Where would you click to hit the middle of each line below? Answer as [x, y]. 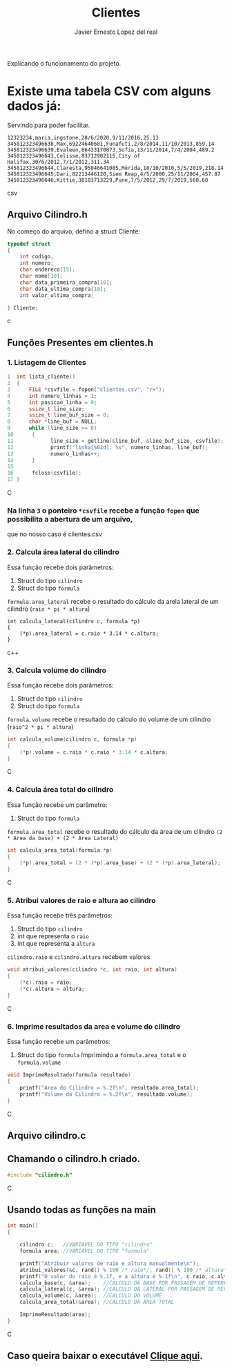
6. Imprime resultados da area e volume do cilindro [94, 1026]
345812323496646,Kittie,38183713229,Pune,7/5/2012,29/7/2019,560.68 [108, 180]
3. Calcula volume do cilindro [57, 670]
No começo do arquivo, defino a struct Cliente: [74, 231]
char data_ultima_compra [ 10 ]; [63, 289]
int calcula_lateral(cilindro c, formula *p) [74, 621]
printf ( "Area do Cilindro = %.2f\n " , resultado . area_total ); [109, 1087]
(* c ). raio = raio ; [46, 982]
